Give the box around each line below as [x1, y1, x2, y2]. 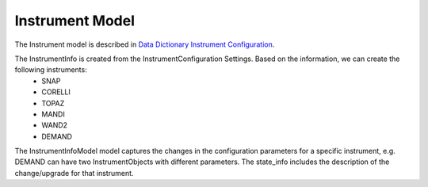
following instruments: [14, 65, 87, 74]
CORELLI [41, 87, 71, 97]
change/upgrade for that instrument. [14, 168, 134, 177]
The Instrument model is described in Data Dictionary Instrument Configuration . [14, 40, 275, 49]
